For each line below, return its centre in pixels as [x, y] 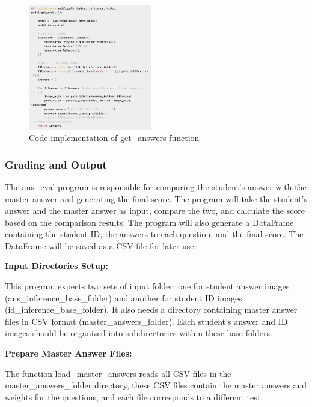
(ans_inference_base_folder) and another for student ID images [124, 297]
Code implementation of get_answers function [114, 138]
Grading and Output [56, 164]
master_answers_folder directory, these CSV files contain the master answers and [156, 385]
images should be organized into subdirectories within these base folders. [139, 333]
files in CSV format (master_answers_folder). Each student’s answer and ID [146, 321]
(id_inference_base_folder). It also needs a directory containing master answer [151, 309]
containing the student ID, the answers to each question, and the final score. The [154, 234]
